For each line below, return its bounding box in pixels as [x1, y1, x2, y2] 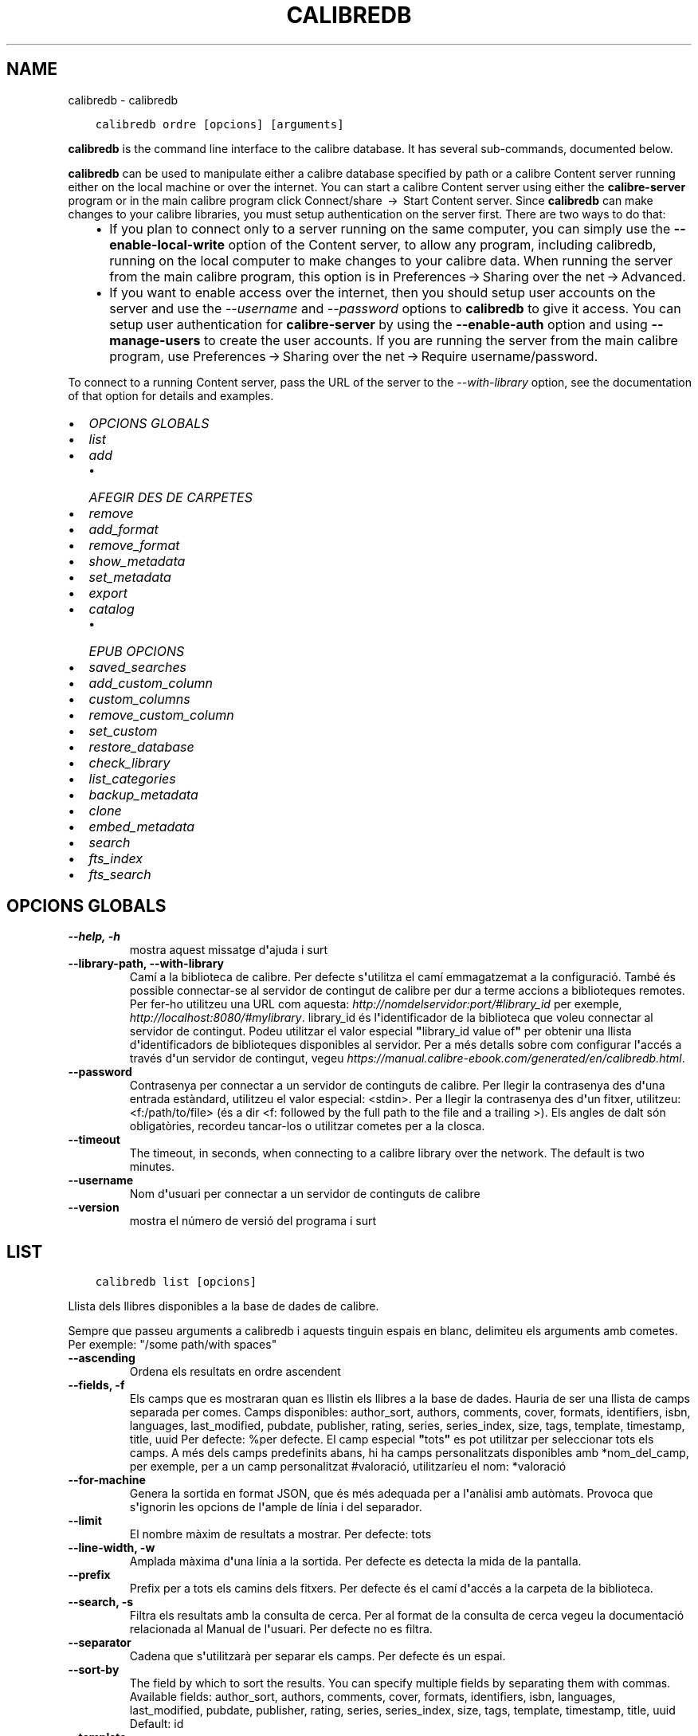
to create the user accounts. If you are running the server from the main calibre [204, 332, 678, 348]
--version [68, 1200, 120, 1215]
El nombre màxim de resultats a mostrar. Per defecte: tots [129, 1527, 432, 1542]
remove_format [88, 536, 180, 553]
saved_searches [88, 658, 187, 675]
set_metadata [88, 568, 171, 585]
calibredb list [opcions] [95, 1275, 257, 1289]
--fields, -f [68, 1378, 125, 1392]
